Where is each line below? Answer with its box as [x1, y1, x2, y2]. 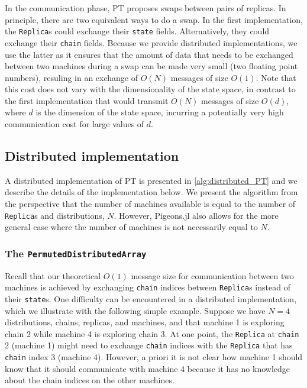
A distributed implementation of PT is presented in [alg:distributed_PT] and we [5, 174, 298, 186]
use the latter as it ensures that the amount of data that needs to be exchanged [5, 48, 293, 60]
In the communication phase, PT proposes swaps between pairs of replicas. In [5, 2, 286, 14]
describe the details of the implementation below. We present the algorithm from [5, 186, 298, 198]
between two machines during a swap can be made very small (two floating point [5, 60, 298, 72]
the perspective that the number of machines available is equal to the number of [5, 198, 296, 210]
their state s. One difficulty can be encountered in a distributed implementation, [5, 292, 297, 305]
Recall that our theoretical [5, 269, 101, 282]
